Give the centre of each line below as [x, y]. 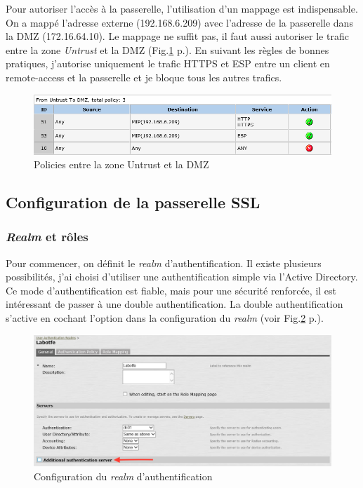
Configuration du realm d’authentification [123, 476]
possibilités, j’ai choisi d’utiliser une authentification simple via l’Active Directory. [182, 277]
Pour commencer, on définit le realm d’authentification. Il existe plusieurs [164, 263]
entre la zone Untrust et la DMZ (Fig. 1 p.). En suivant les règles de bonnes [167, 49]
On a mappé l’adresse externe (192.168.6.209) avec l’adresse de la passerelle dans [179, 22]
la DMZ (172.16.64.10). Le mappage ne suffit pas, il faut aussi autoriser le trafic [177, 36]
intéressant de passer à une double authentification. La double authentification [174, 304]
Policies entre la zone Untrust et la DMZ [121, 164]
